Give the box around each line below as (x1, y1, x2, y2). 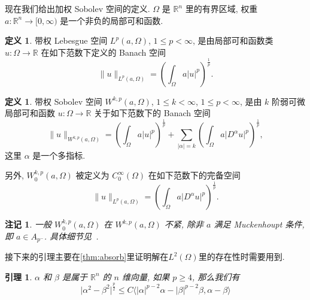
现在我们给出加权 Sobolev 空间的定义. (5, 2, 150, 14)
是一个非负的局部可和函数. (60, 14, 163, 26)
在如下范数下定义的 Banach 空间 (41, 46, 166, 58)
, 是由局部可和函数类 (192, 34, 273, 47)
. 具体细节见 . (44, 229, 99, 242)
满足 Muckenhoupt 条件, (214, 218, 305, 231)
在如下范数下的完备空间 (148, 169, 241, 181)
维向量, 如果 (122, 270, 170, 283)
